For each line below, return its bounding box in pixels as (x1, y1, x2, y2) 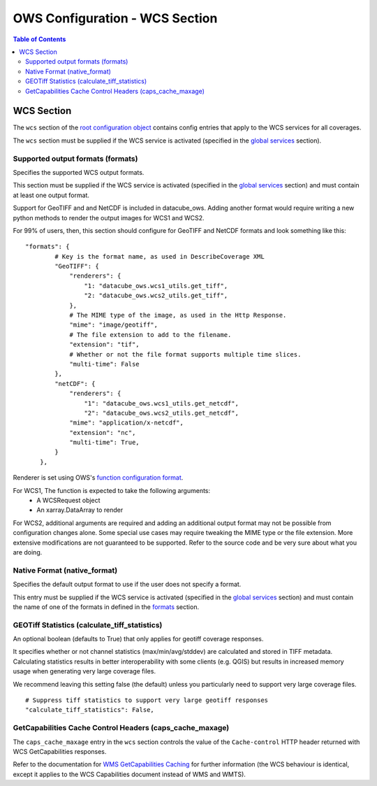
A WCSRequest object (36, 496, 101, 505)
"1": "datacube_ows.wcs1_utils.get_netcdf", (84, 399, 239, 407)
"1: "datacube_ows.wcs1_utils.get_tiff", (84, 282, 228, 290)
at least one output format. (13, 191, 90, 199)
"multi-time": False (69, 360, 140, 368)
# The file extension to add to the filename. (69, 331, 232, 338)
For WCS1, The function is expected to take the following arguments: (13, 486, 211, 494)
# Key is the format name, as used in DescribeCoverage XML (54, 252, 265, 260)
